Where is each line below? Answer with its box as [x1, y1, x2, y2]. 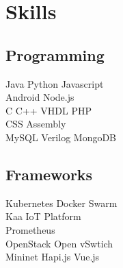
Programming [5, 44, 105, 65]
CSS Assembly [5, 117, 66, 131]
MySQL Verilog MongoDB [5, 130, 117, 144]
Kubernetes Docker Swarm [5, 195, 118, 210]
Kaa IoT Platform [5, 209, 81, 223]
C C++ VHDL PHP [5, 103, 92, 117]
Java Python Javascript [5, 76, 104, 90]
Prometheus [5, 222, 55, 236]
